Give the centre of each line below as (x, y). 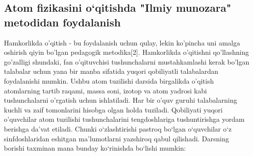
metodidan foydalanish (63, 22)
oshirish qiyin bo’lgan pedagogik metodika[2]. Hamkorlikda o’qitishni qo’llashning (126, 52)
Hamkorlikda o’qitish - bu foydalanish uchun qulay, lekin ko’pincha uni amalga (122, 42)
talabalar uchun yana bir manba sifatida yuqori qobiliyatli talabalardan (111, 71)
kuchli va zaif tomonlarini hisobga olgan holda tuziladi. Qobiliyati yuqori (113, 109)
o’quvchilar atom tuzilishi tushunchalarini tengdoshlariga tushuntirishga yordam (124, 119)
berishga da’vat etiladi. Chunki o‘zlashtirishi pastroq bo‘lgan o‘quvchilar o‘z (118, 128)
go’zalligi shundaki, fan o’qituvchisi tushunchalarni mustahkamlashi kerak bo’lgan (127, 61)
